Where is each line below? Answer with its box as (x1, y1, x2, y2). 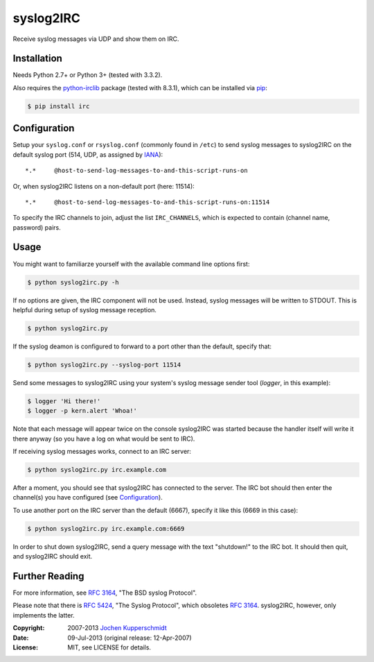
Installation (12, 53, 62, 65)
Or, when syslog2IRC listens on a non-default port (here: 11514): (12, 182, 195, 190)
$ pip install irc (27, 102, 90, 110)
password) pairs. (12, 223, 62, 232)
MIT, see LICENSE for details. (67, 643, 152, 652)
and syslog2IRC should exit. (12, 552, 93, 561)
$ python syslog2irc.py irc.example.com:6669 (27, 525, 185, 532)
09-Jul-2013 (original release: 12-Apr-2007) (67, 634, 192, 642)
